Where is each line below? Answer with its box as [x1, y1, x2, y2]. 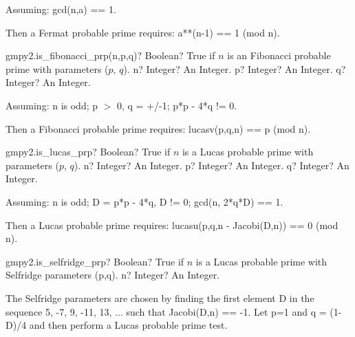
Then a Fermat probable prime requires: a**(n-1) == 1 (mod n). [6, 25, 280, 39]
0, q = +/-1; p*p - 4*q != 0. [117, 98, 237, 112]
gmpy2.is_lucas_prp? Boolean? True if [6, 144, 171, 159]
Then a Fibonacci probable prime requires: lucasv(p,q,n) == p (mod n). [6, 121, 311, 135]
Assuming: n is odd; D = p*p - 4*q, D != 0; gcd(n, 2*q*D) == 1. [6, 194, 283, 208]
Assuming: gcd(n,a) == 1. [6, 2, 116, 16]
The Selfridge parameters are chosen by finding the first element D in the [6, 290, 314, 305]
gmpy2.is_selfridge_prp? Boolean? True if [6, 254, 184, 268]
